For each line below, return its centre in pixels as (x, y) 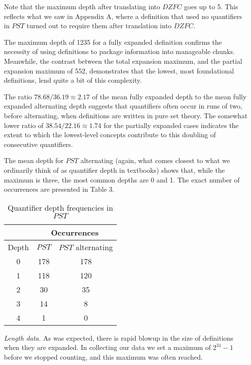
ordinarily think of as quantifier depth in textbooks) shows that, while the (114, 170)
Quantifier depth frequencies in (60, 207)
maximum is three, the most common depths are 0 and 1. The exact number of (122, 179)
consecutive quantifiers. (38, 144)
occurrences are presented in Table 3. (59, 189)
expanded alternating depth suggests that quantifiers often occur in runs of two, (123, 106)
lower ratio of (24, 125)
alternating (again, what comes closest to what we (155, 160)
